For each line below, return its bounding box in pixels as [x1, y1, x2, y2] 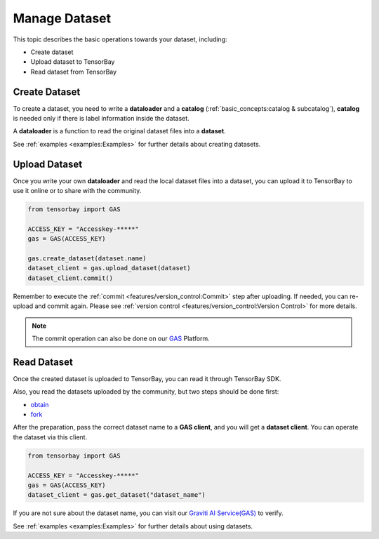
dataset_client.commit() [27, 274, 114, 282]
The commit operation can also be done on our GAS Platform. [32, 334, 210, 342]
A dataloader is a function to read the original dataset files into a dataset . [13, 127, 226, 135]
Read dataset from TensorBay [30, 67, 117, 76]
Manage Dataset [13, 11, 112, 26]
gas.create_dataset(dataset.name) [27, 255, 147, 262]
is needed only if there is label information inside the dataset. [13, 114, 189, 123]
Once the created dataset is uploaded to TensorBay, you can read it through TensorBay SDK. [13, 374, 281, 382]
